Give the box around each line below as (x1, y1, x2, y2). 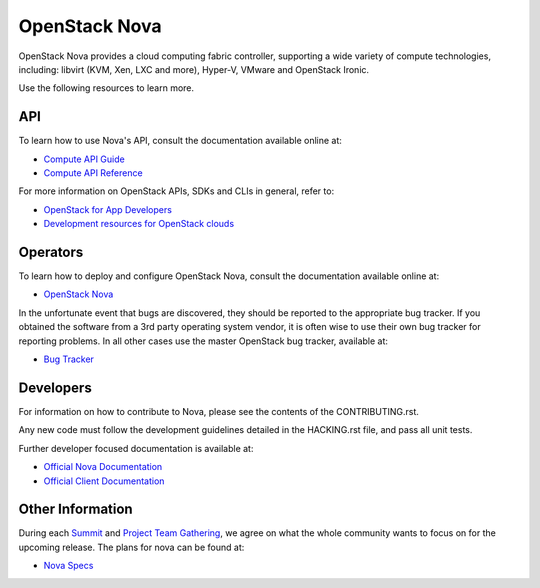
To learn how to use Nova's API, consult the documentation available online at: (18, 135, 342, 147)
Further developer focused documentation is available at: (18, 442, 254, 454)
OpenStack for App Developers (43, 203, 172, 215)
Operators (18, 244, 84, 260)
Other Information (18, 501, 134, 518)
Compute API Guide (43, 153, 125, 165)
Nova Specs (43, 560, 94, 572)
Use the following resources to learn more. (18, 82, 195, 94)
